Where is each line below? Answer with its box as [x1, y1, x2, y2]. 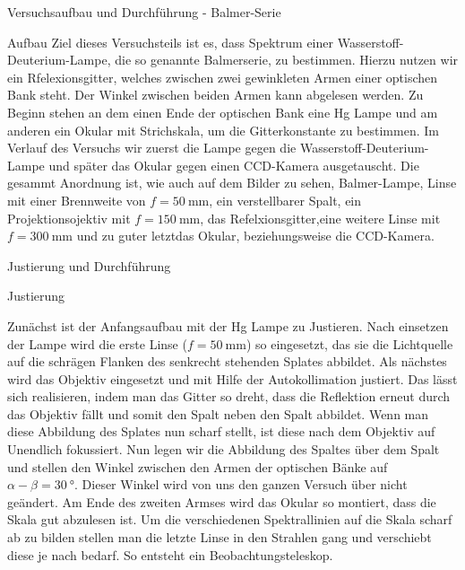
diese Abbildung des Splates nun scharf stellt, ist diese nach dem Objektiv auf [7, 422, 435, 441]
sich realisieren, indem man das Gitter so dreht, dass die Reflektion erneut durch [7, 387, 451, 406]
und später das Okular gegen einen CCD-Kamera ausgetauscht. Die [48, 155, 419, 174]
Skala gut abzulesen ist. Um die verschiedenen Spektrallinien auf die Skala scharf [7, 510, 452, 529]
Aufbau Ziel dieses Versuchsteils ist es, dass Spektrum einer [7, 32, 334, 51]
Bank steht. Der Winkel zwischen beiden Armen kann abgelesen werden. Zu [7, 85, 424, 104]
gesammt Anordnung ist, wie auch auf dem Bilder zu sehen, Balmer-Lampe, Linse [7, 173, 457, 192]
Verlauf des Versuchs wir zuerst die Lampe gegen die [7, 138, 297, 157]
